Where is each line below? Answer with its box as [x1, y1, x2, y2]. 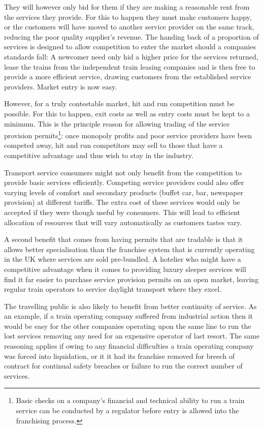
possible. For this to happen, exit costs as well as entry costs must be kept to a [4, 108, 250, 118]
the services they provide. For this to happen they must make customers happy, [4, 11, 252, 22]
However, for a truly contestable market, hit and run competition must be [4, 98, 235, 109]
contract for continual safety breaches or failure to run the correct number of [4, 360, 243, 371]
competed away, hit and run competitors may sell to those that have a [4, 140, 223, 150]
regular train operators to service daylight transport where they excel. [4, 284, 222, 294]
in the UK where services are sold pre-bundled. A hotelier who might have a [4, 254, 241, 264]
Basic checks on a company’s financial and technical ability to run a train [16, 395, 245, 406]
